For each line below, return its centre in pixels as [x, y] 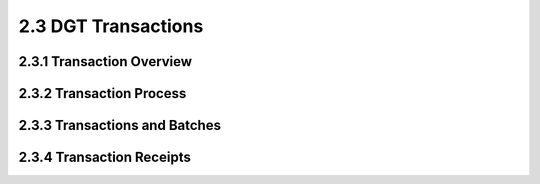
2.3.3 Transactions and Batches [120, 125]
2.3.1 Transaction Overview [105, 61]
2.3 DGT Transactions [111, 26]
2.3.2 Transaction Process [102, 93]
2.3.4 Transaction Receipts [105, 157]
